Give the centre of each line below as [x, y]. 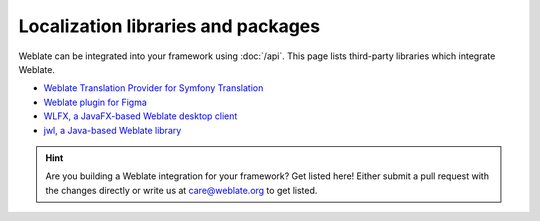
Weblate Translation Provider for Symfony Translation [153, 88]
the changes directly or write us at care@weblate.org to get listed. [181, 190]
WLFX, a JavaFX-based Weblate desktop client [140, 116]
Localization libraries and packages [169, 26]
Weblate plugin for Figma [95, 102]
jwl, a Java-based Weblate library [112, 130]
